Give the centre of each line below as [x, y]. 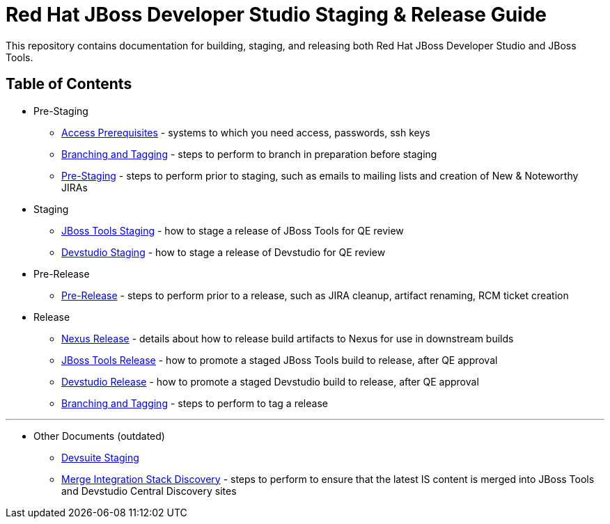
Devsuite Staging [100, 457]
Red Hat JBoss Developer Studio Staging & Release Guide [276, 15]
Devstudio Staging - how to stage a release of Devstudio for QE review [224, 252]
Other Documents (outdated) [99, 436]
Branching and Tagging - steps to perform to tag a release [195, 403]
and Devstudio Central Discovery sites [149, 491]
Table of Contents [69, 84]
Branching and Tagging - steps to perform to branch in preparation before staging [249, 154]
